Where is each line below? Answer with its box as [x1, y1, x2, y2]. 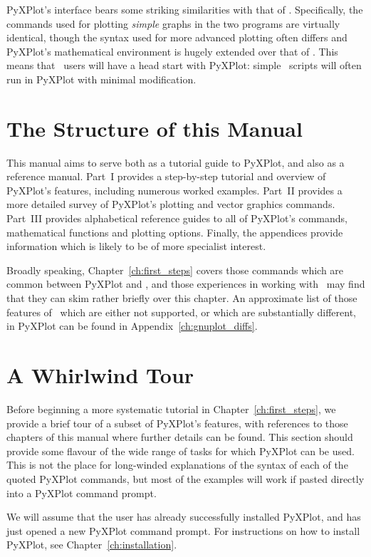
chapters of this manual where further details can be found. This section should [6, 430, 353, 444]
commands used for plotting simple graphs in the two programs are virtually [6, 16, 340, 31]
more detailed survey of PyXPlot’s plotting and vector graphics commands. [6, 197, 335, 212]
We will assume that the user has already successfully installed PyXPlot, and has [6, 509, 361, 524]
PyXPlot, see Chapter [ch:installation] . [6, 537, 177, 552]
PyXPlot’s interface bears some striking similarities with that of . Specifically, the [6, 2, 363, 16]
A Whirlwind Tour [6, 360, 194, 389]
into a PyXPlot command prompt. [6, 485, 157, 500]
